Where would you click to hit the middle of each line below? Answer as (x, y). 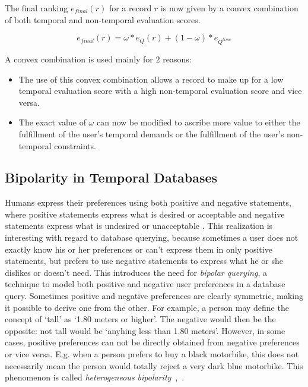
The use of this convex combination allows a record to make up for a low (151, 79)
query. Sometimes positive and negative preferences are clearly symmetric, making (154, 296)
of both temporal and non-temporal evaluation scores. (103, 19)
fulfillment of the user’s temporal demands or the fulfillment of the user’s (151, 133)
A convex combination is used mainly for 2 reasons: (98, 59)
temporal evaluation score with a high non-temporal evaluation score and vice (160, 91)
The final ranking (36, 8)
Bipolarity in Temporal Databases (111, 177)
